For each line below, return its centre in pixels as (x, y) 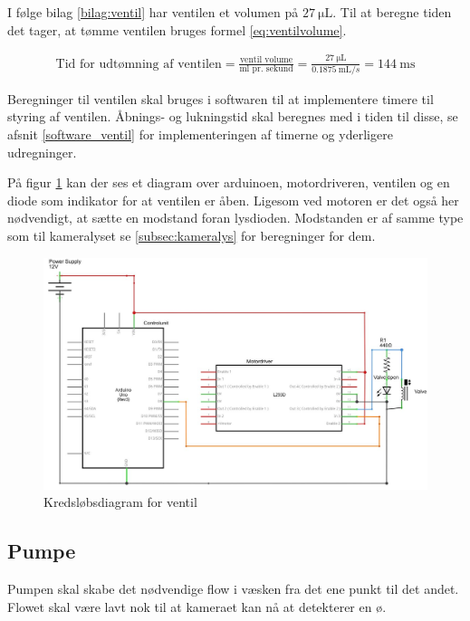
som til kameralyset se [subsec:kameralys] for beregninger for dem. (192, 235)
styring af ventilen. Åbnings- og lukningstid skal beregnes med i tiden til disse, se (233, 116)
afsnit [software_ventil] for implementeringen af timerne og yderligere (200, 134)
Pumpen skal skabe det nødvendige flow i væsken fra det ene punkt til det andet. (233, 589)
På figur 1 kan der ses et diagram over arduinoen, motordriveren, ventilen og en (229, 182)
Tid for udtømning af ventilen (139, 64)
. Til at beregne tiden (392, 12)
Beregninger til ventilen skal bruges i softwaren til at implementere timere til (221, 98)
